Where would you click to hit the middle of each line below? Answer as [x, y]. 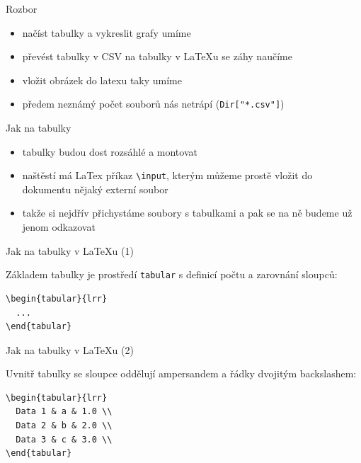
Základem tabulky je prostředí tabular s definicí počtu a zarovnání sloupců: [172, 274]
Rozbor [22, 8]
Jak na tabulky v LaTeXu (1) [70, 250]
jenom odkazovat [59, 227]
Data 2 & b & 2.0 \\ [64, 426]
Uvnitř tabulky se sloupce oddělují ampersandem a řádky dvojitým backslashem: [181, 373]
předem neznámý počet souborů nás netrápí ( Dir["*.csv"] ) [153, 104]
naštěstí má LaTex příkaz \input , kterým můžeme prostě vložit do [167, 175]
